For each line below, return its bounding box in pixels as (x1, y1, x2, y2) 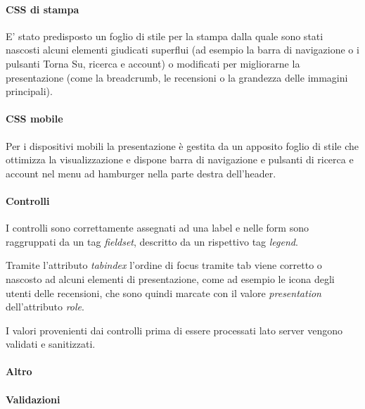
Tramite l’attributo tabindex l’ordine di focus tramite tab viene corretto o (6, 258, 322, 272)
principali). (6, 84, 53, 99)
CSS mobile (6, 111, 63, 126)
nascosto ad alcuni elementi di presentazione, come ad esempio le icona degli (6, 271, 335, 286)
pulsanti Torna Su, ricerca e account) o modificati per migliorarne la (6, 56, 300, 70)
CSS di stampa (6, 1, 79, 16)
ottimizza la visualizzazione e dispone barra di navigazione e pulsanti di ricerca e (6, 152, 354, 167)
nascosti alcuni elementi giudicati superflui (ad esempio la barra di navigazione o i (6, 42, 359, 57)
